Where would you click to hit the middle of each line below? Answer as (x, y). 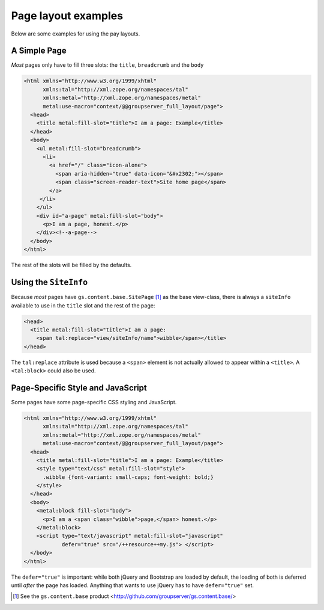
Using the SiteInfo (49, 282)
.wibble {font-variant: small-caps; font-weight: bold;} (128, 477)
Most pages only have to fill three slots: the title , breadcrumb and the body (107, 65)
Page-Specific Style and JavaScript (79, 388)
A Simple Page (39, 51)
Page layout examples (67, 16)
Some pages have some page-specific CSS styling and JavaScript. (94, 402)
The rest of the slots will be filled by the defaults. (71, 265)
